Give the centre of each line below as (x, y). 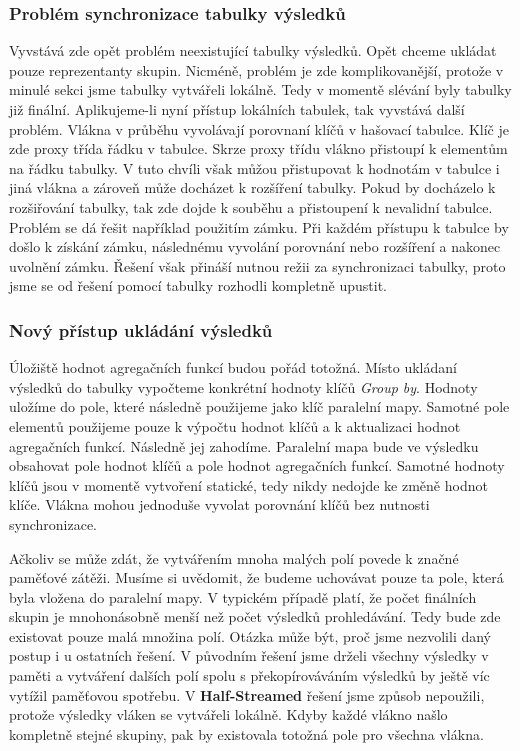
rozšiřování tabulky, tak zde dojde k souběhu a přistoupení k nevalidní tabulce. (251, 206)
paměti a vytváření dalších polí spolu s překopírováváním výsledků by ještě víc (249, 675)
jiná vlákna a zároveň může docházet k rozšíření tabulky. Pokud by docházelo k (252, 187)
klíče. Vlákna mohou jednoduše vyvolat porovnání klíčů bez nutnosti (219, 504)
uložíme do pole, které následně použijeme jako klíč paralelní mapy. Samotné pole (259, 406)
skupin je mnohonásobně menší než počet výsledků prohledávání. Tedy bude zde (255, 616)
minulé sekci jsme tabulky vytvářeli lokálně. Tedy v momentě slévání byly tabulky (260, 89)
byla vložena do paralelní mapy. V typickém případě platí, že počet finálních (243, 596)
